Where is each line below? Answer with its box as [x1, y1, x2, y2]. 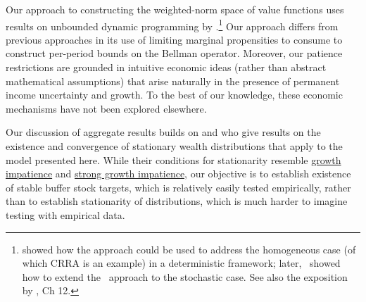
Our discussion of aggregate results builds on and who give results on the [6, 125, 321, 139]
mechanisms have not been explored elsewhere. [6, 101, 207, 115]
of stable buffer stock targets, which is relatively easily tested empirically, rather [6, 180, 351, 194]
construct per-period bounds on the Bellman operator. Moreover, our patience [6, 46, 343, 61]
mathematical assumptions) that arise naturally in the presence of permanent [6, 73, 340, 88]
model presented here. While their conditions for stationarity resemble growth [6, 152, 341, 167]
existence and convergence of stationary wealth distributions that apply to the [6, 139, 343, 153]
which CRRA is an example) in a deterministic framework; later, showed [22, 256, 341, 270]
